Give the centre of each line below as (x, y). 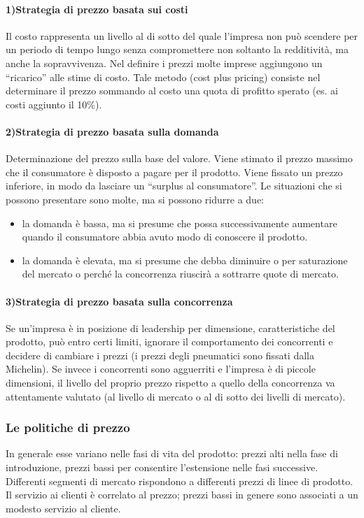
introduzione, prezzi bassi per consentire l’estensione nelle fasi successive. (162, 467)
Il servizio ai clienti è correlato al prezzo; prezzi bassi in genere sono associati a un (182, 495)
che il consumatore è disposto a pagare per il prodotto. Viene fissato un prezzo (174, 172)
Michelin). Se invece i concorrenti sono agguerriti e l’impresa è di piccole (161, 369)
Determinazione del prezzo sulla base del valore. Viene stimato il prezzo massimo (179, 158)
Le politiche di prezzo (68, 427)
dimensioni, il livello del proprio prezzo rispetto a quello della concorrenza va (170, 383)
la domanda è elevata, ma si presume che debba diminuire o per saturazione (185, 260)
